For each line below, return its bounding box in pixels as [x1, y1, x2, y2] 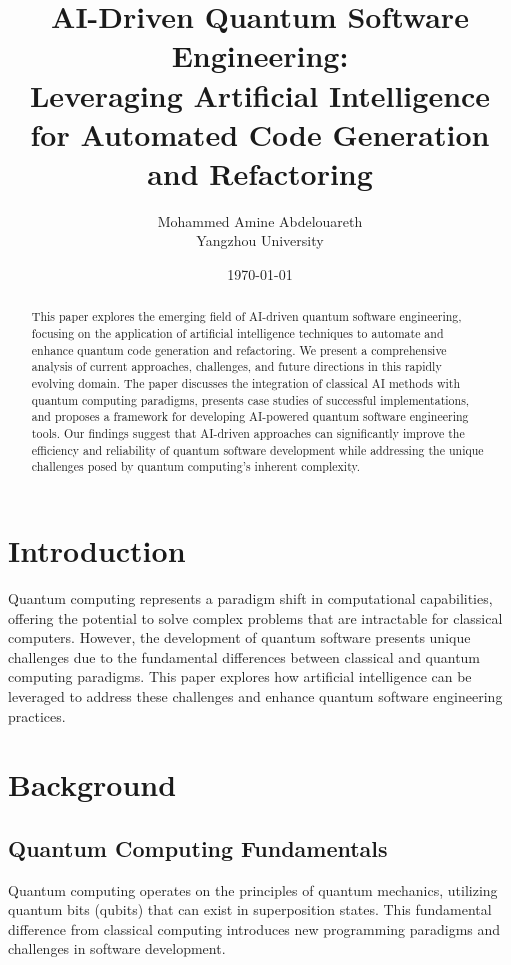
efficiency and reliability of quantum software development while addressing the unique [31, 441, 484, 458]
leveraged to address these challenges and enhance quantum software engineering [8, 685, 503, 706]
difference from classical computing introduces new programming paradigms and [8, 918, 501, 939]
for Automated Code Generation [30, 113, 490, 154]
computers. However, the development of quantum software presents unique [8, 627, 471, 648]
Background [8, 764, 177, 805]
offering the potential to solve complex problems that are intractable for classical [8, 607, 503, 628]
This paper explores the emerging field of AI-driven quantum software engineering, [31, 308, 462, 325]
